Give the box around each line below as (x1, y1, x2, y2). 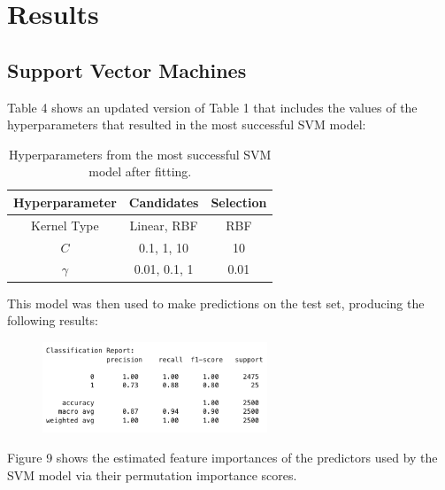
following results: (7, 311, 98, 330)
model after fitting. (88, 162, 192, 181)
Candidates (128, 192, 199, 211)
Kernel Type (31, 215, 99, 234)
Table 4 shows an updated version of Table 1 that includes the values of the (7, 97, 418, 116)
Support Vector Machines (7, 56, 247, 83)
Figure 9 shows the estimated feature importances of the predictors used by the (7, 448, 438, 467)
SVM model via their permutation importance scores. (7, 465, 297, 484)
